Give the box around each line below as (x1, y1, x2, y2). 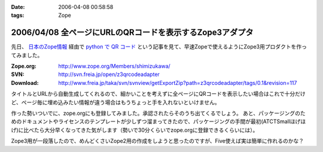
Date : (11, 4, 25, 10)
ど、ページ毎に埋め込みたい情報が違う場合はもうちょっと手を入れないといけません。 (11, 99, 221, 106)
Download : (11, 79, 39, 86)
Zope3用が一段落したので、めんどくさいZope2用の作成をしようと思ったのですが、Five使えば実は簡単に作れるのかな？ (11, 138, 304, 145)
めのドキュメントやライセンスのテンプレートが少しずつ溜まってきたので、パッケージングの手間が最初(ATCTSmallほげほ (11, 118, 306, 125)
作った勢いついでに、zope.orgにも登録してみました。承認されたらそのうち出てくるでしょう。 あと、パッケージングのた (11, 110, 306, 117)
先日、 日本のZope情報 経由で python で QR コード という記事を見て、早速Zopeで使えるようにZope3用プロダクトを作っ (11, 43, 307, 50)
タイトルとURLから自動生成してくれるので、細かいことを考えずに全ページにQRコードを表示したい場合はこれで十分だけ (11, 90, 306, 98)
